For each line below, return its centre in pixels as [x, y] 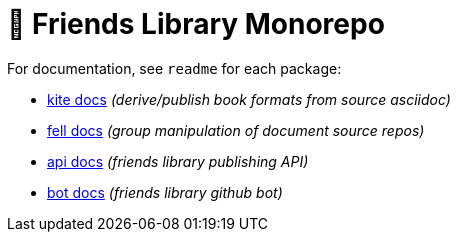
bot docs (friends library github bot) [165, 192]
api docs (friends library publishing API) [178, 161]
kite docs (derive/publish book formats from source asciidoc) [249, 99]
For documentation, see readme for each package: [174, 68]
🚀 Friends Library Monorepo [196, 24]
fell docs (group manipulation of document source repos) [236, 130]
